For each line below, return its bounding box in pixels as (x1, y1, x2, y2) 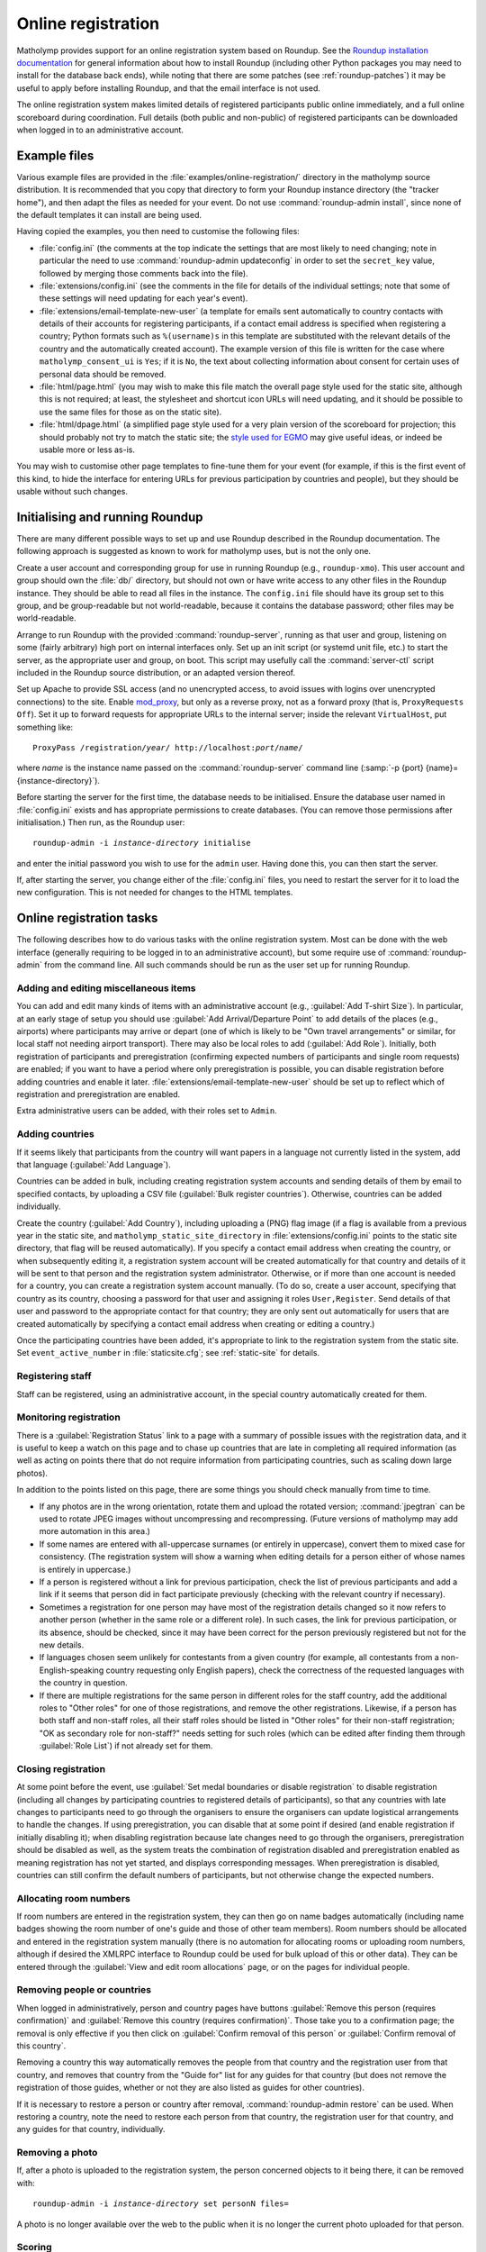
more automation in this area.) (39, 1526, 150, 1537)
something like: (16, 722, 74, 732)
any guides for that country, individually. (16, 2124, 166, 2135)
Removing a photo (16, 2147, 98, 2159)
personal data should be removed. (39, 368, 166, 379)
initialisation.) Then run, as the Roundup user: (16, 816, 185, 828)
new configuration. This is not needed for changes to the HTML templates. (16, 887, 293, 898)
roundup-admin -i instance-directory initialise (32, 838, 251, 849)
